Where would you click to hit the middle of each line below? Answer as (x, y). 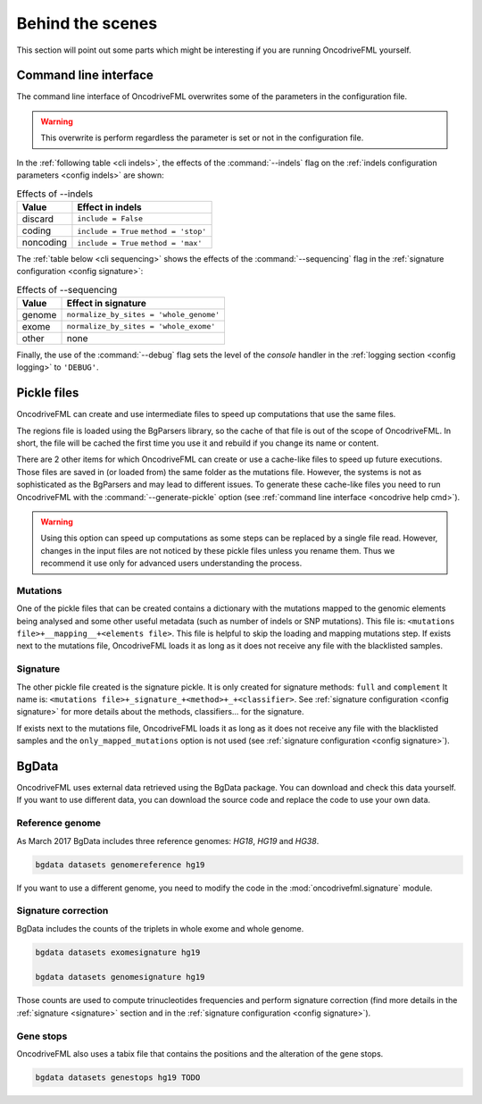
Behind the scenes (87, 23)
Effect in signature (106, 303)
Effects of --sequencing (67, 289)
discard (37, 219)
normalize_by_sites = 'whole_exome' (141, 326)
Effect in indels (109, 207)
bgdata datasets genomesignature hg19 (120, 977)
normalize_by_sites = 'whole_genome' (143, 315)
